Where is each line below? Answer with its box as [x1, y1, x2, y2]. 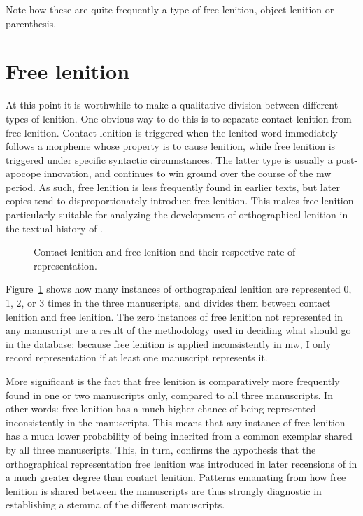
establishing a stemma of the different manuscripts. [6, 497, 225, 512]
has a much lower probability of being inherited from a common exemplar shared [6, 428, 353, 443]
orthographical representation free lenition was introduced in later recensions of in [6, 456, 357, 470]
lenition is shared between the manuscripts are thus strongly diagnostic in [6, 483, 322, 498]
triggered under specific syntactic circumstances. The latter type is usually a [6, 152, 333, 167]
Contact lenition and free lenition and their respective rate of [34, 244, 296, 259]
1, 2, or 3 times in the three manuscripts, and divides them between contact [6, 295, 331, 310]
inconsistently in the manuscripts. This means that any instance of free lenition [6, 414, 346, 429]
